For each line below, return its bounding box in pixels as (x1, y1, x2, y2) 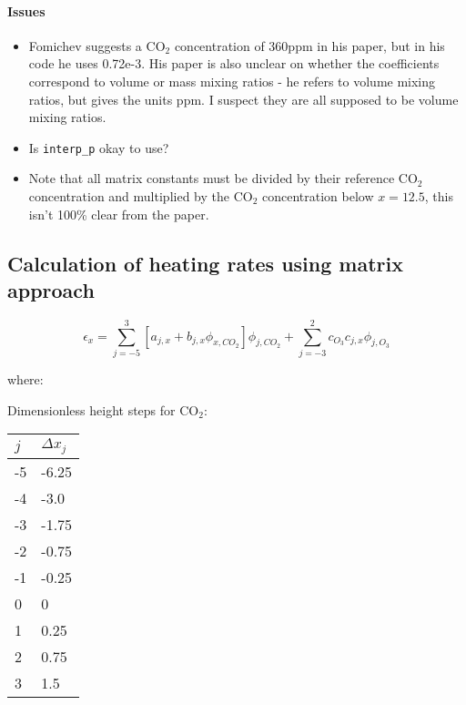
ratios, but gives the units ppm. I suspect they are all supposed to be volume (28, 89, 459, 108)
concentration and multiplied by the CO (28, 187, 253, 206)
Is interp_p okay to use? (28, 138, 169, 157)
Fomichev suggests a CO (28, 36, 166, 55)
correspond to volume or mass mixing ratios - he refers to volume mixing (28, 71, 436, 90)
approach (7, 275, 95, 303)
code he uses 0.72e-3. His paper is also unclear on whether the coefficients (28, 54, 440, 73)
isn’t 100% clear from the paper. (28, 204, 209, 223)
